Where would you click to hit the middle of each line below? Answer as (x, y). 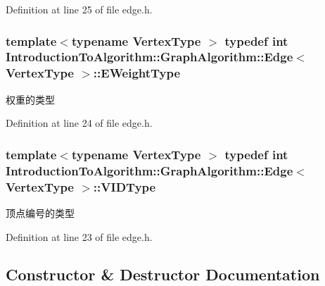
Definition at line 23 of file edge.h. (79, 236)
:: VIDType (125, 186)
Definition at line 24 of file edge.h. (79, 123)
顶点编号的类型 (40, 212)
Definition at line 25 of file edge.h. (79, 9)
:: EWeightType (137, 73)
